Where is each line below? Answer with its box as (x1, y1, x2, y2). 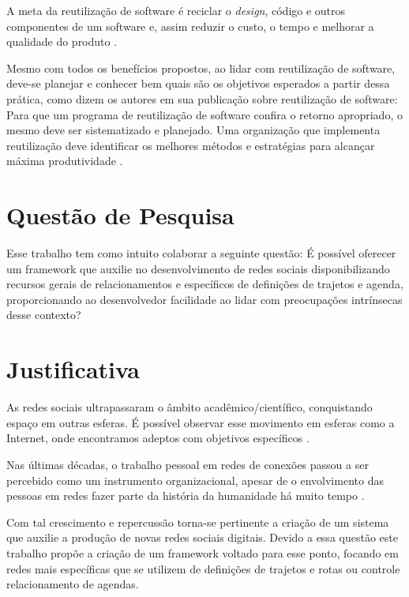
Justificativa (6, 353, 140, 385)
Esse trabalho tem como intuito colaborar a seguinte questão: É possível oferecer (6, 245, 396, 261)
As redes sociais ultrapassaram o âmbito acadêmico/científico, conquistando (6, 399, 373, 415)
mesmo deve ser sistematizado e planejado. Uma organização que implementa (6, 122, 381, 138)
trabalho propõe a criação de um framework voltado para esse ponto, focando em (6, 544, 399, 561)
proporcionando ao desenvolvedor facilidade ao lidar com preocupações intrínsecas (6, 291, 403, 307)
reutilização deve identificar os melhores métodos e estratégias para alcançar (6, 137, 375, 153)
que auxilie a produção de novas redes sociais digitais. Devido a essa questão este (6, 529, 398, 546)
